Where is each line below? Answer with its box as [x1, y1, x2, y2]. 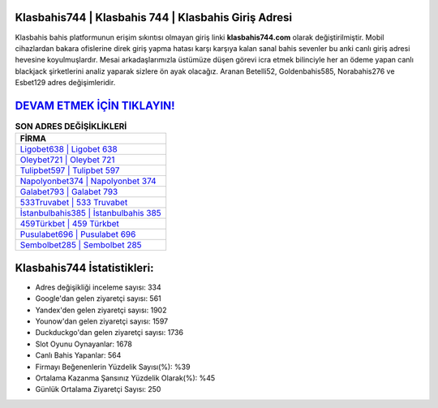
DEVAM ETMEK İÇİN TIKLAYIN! [15, 98, 175, 113]
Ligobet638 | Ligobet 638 [19, 144, 118, 155]
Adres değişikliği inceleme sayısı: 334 [35, 282, 161, 292]
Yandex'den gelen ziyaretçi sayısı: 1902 [35, 305, 167, 315]
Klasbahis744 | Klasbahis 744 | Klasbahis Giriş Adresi [15, 11, 292, 24]
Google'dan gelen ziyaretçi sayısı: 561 [35, 294, 161, 303]
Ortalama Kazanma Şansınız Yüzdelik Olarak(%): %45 [35, 373, 216, 383]
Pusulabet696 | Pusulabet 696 [19, 229, 136, 240]
